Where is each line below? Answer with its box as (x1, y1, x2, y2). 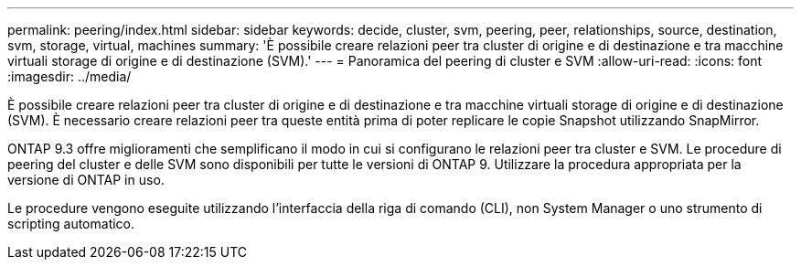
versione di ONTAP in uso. (7, 172, 165, 187)
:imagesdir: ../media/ (7, 69, 132, 84)
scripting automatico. (7, 216, 135, 231)
